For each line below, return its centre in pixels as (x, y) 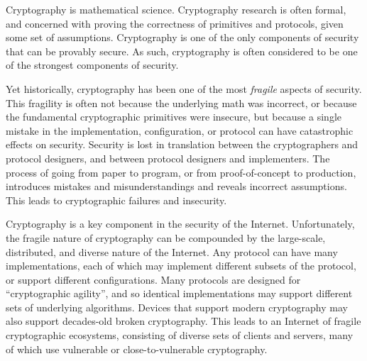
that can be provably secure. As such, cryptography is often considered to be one (182, 51)
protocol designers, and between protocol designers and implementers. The (168, 158)
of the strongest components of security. (92, 65)
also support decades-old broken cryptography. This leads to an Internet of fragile (183, 321)
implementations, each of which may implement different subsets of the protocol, (181, 266)
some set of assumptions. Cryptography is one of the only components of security (182, 37)
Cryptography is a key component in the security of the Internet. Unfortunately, (180, 224)
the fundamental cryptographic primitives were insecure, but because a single (174, 117)
